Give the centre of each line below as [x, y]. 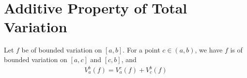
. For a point [141, 50]
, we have [209, 50]
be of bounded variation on [62, 50]
